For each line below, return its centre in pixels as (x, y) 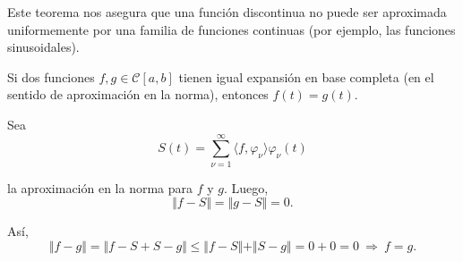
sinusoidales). (43, 47)
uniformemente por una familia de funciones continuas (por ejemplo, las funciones (231, 29)
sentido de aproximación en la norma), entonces (138, 94)
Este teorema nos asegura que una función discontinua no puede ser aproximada (227, 12)
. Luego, (246, 187)
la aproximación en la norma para (100, 187)
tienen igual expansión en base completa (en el (306, 76)
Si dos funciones (51, 76)
